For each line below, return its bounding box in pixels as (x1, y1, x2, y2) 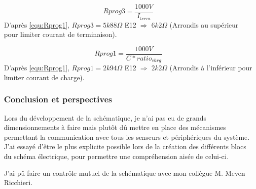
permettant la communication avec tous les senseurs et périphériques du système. (4, 131, 250, 142)
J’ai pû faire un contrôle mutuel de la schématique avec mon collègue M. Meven (4, 167, 245, 178)
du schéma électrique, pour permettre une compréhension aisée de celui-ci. (4, 151, 228, 161)
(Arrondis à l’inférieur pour (169, 63, 252, 73)
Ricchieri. (4, 177, 33, 188)
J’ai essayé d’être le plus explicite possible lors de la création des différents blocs (4, 141, 246, 152)
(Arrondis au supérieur (169, 19, 239, 30)
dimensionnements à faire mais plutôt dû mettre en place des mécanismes (4, 122, 226, 132)
